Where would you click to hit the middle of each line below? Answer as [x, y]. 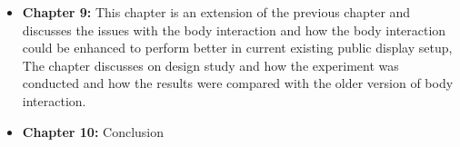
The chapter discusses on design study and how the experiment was [210, 65]
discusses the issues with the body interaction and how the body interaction [234, 29]
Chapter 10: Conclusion [93, 131]
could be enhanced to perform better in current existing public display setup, [237, 48]
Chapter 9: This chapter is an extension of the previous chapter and [216, 12]
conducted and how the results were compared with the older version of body [238, 83]
